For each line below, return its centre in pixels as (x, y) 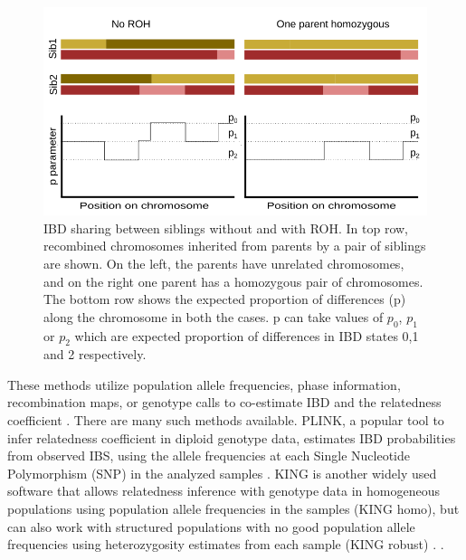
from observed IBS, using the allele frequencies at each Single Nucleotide (209, 456)
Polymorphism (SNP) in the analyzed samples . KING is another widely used (222, 473)
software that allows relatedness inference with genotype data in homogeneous (224, 491)
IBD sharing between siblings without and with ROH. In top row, (226, 228)
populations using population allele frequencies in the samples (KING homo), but (233, 509)
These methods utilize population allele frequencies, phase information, (204, 384)
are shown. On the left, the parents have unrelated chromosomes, (224, 263)
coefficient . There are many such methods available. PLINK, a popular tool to (226, 420)
